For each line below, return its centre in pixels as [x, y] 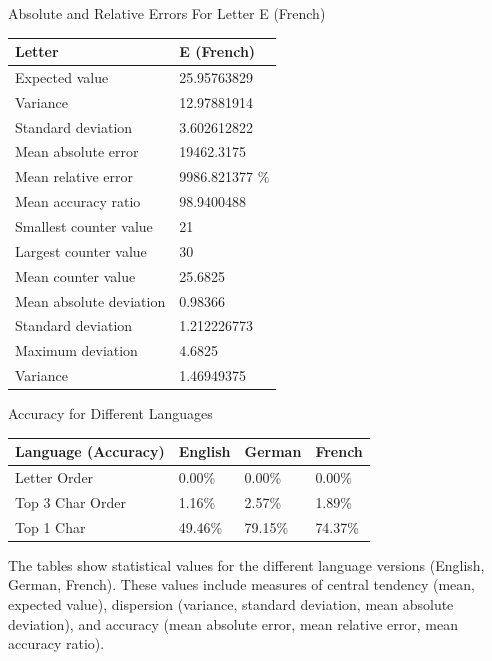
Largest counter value [81, 250]
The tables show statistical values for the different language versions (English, [246, 564]
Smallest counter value [84, 226]
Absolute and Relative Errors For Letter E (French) [167, 13]
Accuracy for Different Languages [110, 413]
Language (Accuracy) [90, 451]
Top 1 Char [50, 526]
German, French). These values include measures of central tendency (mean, [241, 584]
